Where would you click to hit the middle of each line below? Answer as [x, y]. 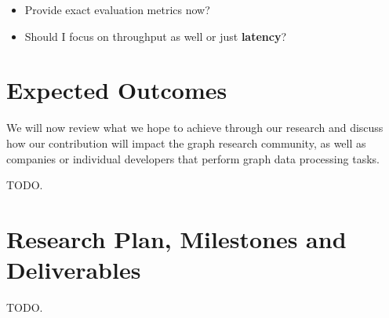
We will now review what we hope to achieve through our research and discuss [195, 128]
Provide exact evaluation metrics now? [117, 9]
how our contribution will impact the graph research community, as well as [186, 143]
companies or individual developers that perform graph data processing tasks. [193, 158]
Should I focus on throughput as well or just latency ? [156, 36]
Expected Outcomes [117, 90]
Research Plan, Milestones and [176, 238]
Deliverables [74, 270]
